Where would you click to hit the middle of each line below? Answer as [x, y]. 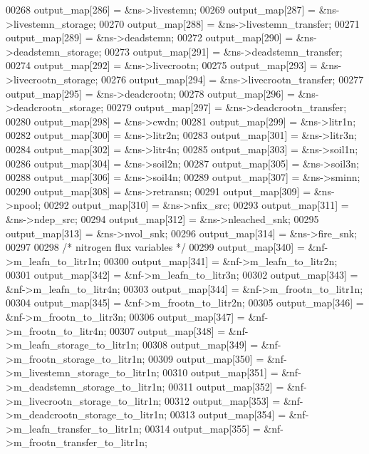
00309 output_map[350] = [206, 358]
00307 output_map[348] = [167, 330]
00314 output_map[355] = [203, 428]
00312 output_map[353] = [223, 400]
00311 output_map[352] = [226, 387]
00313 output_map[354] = [228, 414]
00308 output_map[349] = [200, 345]
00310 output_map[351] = [220, 372]
